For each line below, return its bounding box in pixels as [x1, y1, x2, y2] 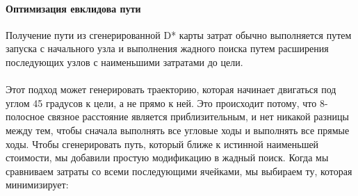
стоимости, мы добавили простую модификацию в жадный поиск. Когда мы [6, 150, 329, 165]
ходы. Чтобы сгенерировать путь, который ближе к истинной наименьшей [6, 136, 319, 151]
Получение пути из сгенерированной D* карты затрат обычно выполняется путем [6, 27, 352, 42]
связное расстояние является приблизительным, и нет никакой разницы [47, 109, 349, 124]
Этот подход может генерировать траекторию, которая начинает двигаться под [6, 82, 336, 97]
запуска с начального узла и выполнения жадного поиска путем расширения [6, 41, 329, 56]
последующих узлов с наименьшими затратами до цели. [6, 54, 243, 69]
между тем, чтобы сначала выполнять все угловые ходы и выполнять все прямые [6, 122, 350, 137]
